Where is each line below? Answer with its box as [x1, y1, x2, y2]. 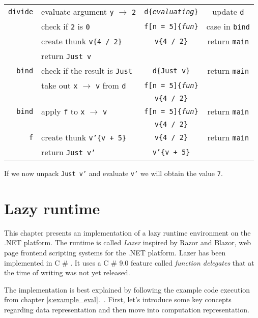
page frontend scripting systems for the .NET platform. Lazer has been [4, 247, 226, 257]
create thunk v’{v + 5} [41, 131, 127, 143]
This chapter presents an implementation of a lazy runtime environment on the [4, 227, 251, 238]
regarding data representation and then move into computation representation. [4, 304, 249, 314]
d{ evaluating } [144, 7, 198, 16]
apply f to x [41, 105, 85, 117]
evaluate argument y [41, 6, 114, 17]
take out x [41, 79, 78, 91]
